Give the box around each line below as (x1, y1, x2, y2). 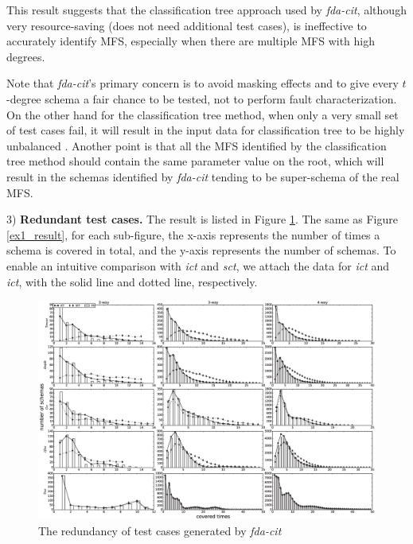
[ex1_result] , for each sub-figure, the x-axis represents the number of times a (6, 226, 380, 243)
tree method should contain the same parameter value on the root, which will (6, 153, 384, 169)
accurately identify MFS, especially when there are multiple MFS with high (6, 33, 376, 49)
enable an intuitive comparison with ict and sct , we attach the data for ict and (6, 257, 390, 274)
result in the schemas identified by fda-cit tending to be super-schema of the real (6, 168, 399, 185)
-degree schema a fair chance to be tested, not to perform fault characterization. (6, 90, 397, 107)
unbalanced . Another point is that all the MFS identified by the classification (6, 137, 387, 153)
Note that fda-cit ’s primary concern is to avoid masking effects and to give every (6, 75, 399, 91)
